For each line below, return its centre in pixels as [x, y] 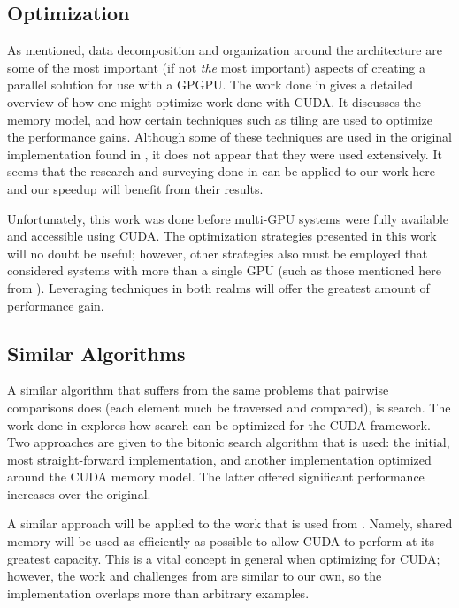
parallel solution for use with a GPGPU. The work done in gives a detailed [210, 85]
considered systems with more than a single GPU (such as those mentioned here [224, 270]
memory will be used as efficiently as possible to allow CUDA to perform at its [221, 541]
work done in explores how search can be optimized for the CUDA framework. [219, 424]
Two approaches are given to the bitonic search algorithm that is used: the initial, [229, 442]
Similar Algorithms [96, 353]
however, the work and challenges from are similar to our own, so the [195, 576]
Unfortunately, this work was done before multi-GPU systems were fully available [228, 218]
